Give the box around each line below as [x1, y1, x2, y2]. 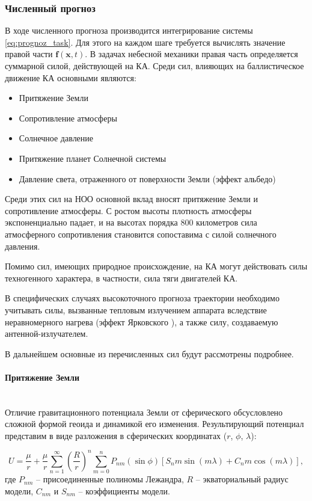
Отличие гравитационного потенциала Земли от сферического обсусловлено [5, 405, 283, 418]
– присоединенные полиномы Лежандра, [35, 473, 184, 485]
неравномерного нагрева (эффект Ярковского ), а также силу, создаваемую [5, 315, 278, 328]
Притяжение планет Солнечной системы [19, 152, 167, 164]
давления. [5, 239, 40, 252]
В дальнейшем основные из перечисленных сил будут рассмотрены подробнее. [5, 347, 294, 360]
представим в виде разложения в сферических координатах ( [5, 429, 227, 441]
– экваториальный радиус [195, 473, 289, 485]
